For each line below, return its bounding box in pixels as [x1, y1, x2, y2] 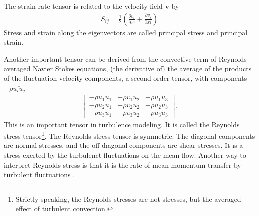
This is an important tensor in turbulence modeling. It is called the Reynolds [4, 119, 240, 129]
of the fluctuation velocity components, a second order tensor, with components [4, 73, 247, 83]
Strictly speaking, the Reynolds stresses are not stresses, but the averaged [15, 193, 241, 204]
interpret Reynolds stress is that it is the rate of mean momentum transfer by [4, 159, 241, 170]
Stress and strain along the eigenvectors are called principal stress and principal [4, 27, 248, 37]
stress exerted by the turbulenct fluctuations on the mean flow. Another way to [4, 149, 246, 160]
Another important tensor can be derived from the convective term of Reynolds [4, 53, 247, 64]
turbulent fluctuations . [4, 169, 75, 180]
